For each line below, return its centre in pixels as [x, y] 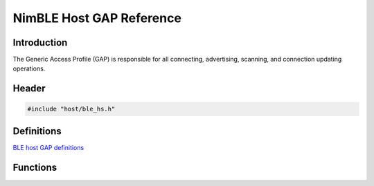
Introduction [40, 43]
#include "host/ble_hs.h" [71, 109]
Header [29, 89]
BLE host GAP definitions [48, 147]
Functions [35, 167]
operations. [29, 68]
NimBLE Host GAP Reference [97, 18]
